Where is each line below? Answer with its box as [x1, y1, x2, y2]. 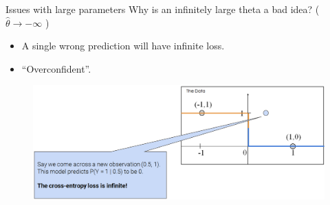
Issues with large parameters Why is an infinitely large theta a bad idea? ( [5, 2, 320, 16]
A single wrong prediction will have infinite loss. [21, 38, 225, 53]
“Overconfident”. [21, 61, 91, 75]
